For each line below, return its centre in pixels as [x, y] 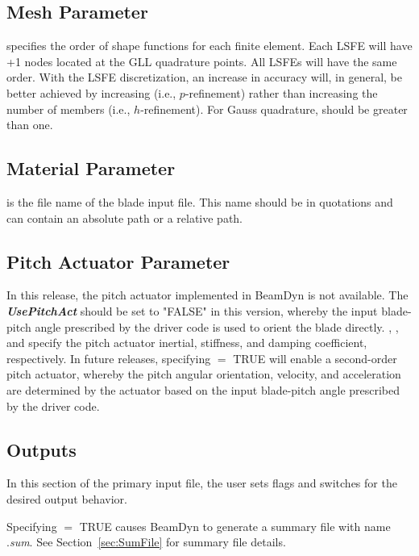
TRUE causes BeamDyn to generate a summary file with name [235, 526]
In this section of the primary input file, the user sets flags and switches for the [202, 483]
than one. [30, 125]
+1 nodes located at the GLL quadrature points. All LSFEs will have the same [202, 61]
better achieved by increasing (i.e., [91, 92]
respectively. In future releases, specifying [109, 358]
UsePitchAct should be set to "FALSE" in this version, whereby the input [192, 310]
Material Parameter [91, 168]
